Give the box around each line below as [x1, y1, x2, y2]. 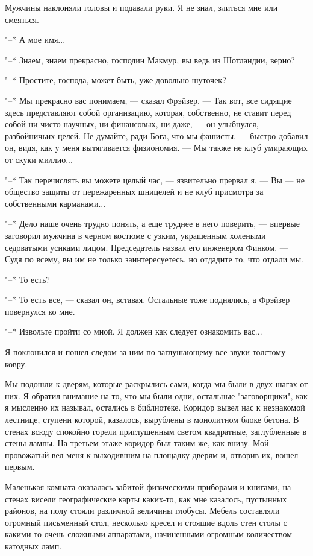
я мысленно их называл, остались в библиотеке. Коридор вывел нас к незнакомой [5, 401, 305, 414]
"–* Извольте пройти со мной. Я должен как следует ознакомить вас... [5, 325, 262, 338]
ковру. [5, 357, 28, 370]
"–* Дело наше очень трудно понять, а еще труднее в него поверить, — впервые [5, 217, 300, 230]
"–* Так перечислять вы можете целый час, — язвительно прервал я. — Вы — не [5, 173, 305, 186]
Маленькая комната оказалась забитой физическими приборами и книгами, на [5, 481, 291, 493]
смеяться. [5, 13, 39, 25]
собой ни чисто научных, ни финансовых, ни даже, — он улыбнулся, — [5, 118, 270, 130]
